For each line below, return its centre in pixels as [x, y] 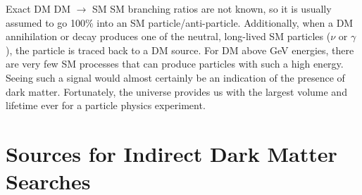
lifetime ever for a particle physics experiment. [106, 105]
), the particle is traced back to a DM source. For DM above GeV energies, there [180, 50]
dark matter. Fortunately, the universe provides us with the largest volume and [176, 91]
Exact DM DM [38, 8]
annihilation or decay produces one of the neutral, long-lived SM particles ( [168, 36]
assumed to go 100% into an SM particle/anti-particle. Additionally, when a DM [180, 22]
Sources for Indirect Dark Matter [171, 153]
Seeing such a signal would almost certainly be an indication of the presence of [175, 77]
